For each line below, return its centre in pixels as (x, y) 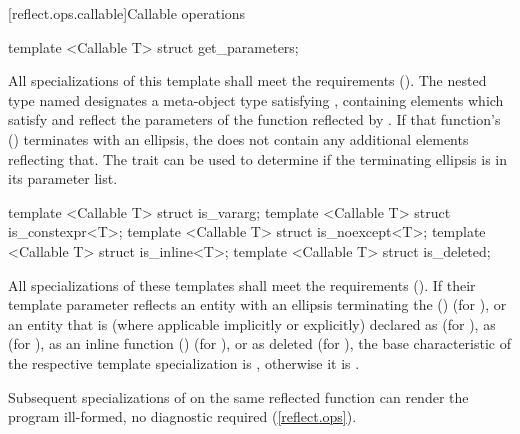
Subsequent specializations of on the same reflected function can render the (238, 396)
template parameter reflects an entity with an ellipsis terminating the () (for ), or (257, 304)
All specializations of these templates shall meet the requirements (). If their (242, 284)
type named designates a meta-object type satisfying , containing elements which (256, 99)
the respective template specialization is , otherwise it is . (184, 362)
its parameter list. (63, 178)
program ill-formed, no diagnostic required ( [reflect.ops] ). (182, 416)
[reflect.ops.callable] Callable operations (127, 13)
